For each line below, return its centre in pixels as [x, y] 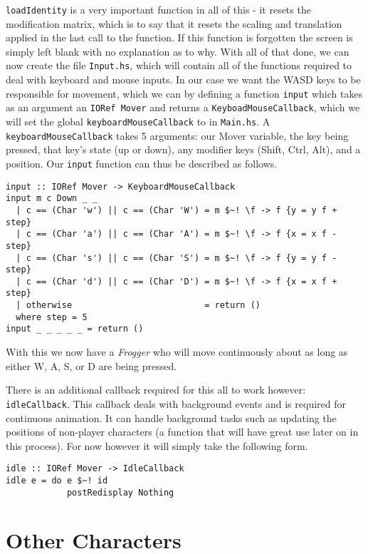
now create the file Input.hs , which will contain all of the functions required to [179, 65]
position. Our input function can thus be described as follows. [142, 163]
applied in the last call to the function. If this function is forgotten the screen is [179, 37]
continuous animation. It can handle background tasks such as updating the [171, 417]
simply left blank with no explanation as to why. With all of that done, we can [178, 51]
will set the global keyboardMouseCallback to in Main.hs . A [138, 121]
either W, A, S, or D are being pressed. [91, 365]
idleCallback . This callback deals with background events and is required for [176, 403]
